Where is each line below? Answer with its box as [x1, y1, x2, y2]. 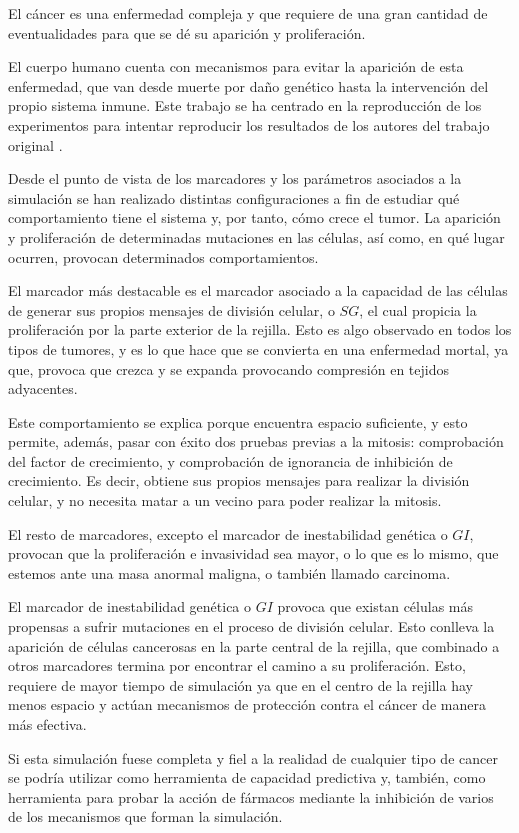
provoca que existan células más [277, 596, 474, 617]
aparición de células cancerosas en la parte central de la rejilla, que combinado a [8, 635, 500, 656]
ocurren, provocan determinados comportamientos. [8, 246, 319, 267]
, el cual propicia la [359, 299, 477, 320]
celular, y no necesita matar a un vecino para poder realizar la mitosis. [8, 490, 442, 511]
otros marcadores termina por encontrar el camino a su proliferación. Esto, [8, 655, 466, 676]
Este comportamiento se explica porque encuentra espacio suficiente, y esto [8, 411, 468, 432]
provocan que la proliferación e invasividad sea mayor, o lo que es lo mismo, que [8, 543, 499, 564]
